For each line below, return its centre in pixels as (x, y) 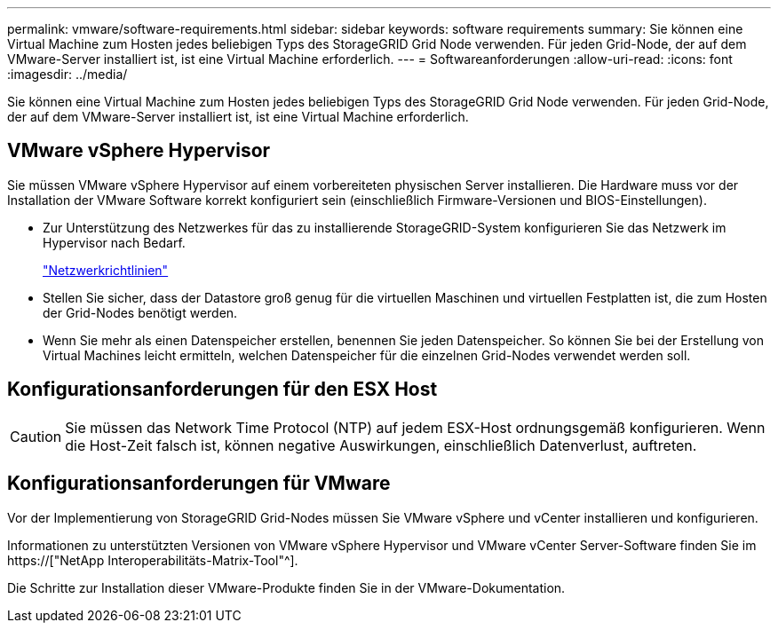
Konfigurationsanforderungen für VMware (199, 484)
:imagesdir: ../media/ (67, 74)
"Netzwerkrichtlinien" (106, 270)
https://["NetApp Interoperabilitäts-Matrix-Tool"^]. (153, 560)
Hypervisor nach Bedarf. (114, 242)
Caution (36, 436)
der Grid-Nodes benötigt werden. (140, 312)
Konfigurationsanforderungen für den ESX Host (222, 390)
